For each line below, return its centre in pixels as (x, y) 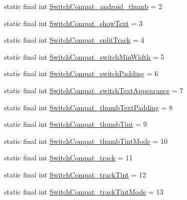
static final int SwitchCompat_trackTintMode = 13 (84, 191)
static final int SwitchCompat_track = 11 (68, 158)
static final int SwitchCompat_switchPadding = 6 (81, 73)
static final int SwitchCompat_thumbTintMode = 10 (86, 141)
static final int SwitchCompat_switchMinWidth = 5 (84, 56)
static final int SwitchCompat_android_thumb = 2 (83, 6)
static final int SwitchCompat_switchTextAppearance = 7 (94, 90)
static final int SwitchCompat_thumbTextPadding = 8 (88, 107)
